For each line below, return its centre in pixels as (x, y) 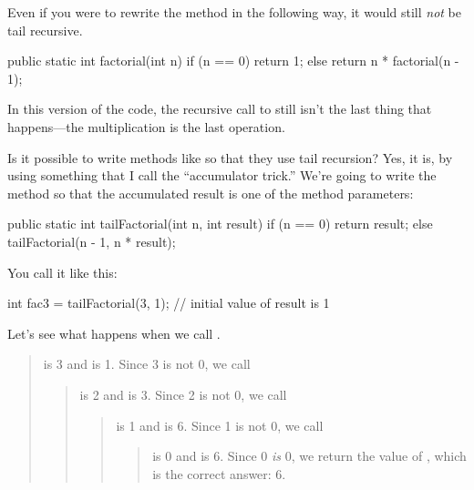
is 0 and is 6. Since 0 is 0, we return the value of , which (309, 456)
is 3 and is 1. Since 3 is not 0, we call (147, 364)
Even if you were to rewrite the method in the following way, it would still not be (235, 12)
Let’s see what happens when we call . (114, 333)
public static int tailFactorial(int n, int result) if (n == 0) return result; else (220, 224)
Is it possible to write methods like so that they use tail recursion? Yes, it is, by (230, 157)
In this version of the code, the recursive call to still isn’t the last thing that (220, 109)
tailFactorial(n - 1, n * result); (92, 241)
